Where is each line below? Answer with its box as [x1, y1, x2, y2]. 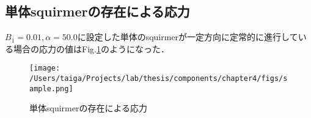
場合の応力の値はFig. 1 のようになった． [13, 42, 169, 55]
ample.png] [29, 84, 73, 93]
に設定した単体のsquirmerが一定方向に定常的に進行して [77, 30, 298, 43]
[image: [29, 64, 60, 73]
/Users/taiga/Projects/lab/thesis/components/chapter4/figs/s [29, 74, 288, 83]
